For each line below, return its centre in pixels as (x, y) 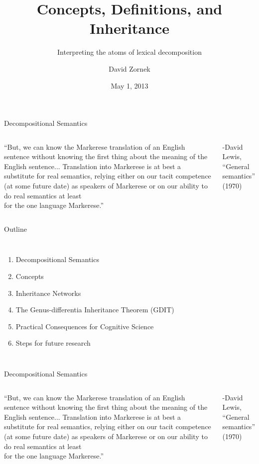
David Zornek (129, 68)
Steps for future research (53, 343)
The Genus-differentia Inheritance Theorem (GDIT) (95, 310)
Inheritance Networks (48, 293)
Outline (15, 229)
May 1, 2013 (129, 85)
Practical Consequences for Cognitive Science (85, 326)
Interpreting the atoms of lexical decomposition (129, 52)
